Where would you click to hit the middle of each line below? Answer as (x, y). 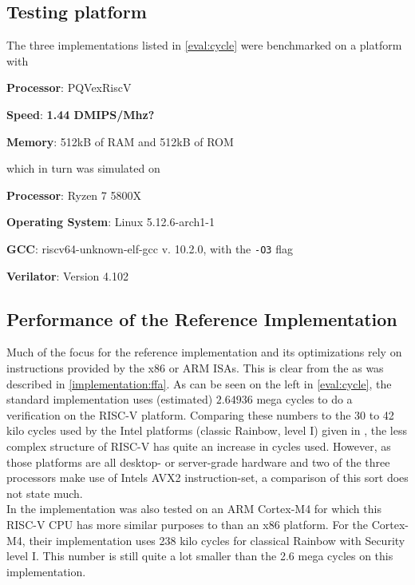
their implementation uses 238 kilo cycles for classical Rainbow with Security (217, 540)
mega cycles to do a (304, 399)
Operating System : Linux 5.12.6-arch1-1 (111, 222)
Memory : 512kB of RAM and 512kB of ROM (120, 141)
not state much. (45, 493)
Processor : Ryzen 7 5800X (74, 195)
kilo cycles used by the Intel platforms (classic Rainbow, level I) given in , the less (207, 430)
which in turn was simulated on (83, 168)
